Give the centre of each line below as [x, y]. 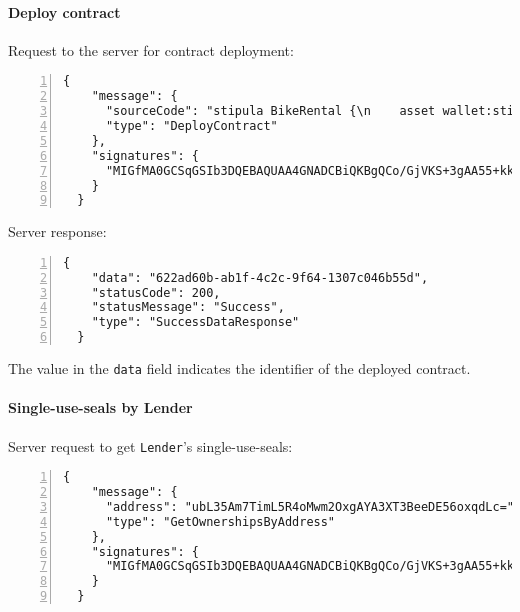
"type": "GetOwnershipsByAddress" [220, 521]
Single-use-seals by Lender [100, 407]
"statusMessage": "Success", [188, 307]
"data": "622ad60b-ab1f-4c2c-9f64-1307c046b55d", [260, 277]
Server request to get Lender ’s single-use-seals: [150, 445]
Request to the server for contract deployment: [151, 49]
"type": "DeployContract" [191, 126]
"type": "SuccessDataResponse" [195, 322]
